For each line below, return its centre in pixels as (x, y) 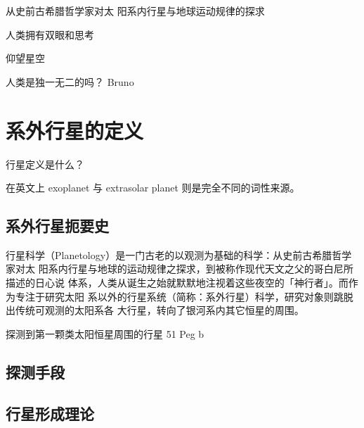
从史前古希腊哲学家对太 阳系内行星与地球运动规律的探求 (135, 11)
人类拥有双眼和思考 (50, 34)
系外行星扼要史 (57, 226)
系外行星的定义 (75, 130)
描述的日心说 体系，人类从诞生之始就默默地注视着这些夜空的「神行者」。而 (177, 283)
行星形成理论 (50, 413)
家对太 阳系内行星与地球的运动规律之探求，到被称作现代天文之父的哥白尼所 (180, 269)
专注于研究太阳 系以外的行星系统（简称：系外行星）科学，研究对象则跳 (179, 296)
